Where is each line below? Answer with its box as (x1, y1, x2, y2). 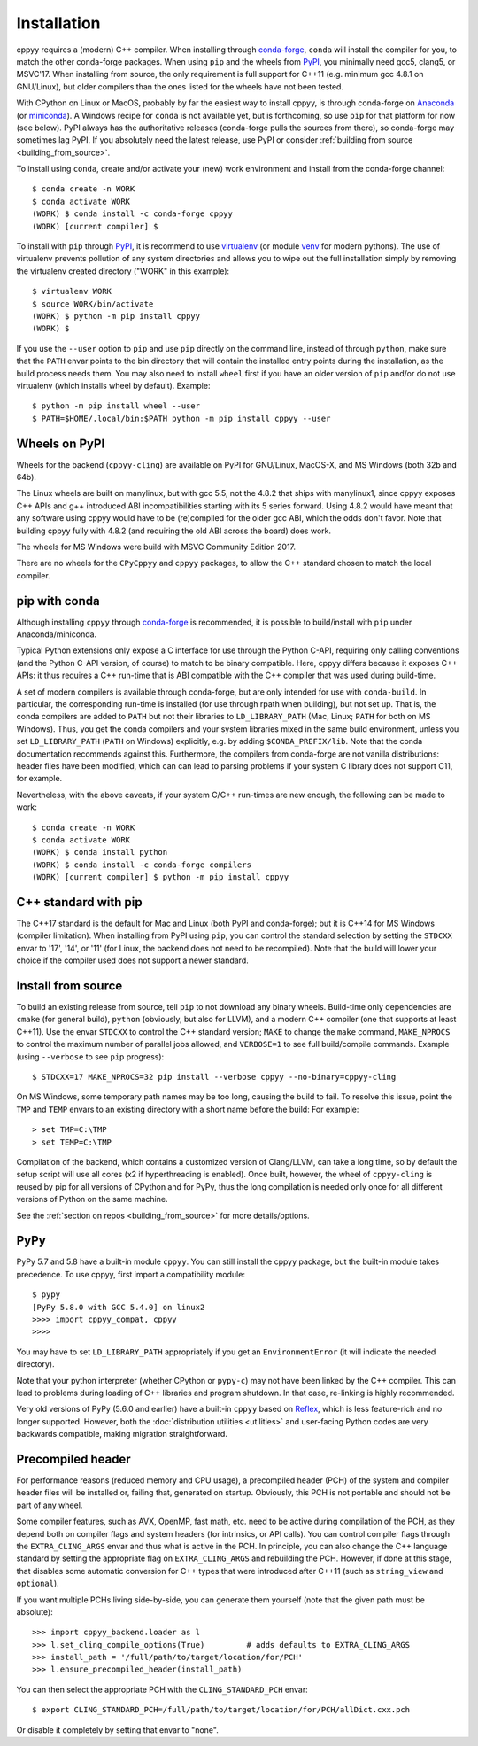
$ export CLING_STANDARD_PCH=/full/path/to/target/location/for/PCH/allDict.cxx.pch (32, 1705, 411, 1715)
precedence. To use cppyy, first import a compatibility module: (16, 1269, 245, 1279)
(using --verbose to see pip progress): (16, 1051, 165, 1062)
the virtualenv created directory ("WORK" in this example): (16, 266, 230, 276)
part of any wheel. (16, 1500, 83, 1510)
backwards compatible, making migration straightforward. (16, 1429, 227, 1439)
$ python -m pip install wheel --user (32, 401, 201, 411)
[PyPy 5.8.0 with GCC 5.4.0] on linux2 (32, 1302, 205, 1312)
